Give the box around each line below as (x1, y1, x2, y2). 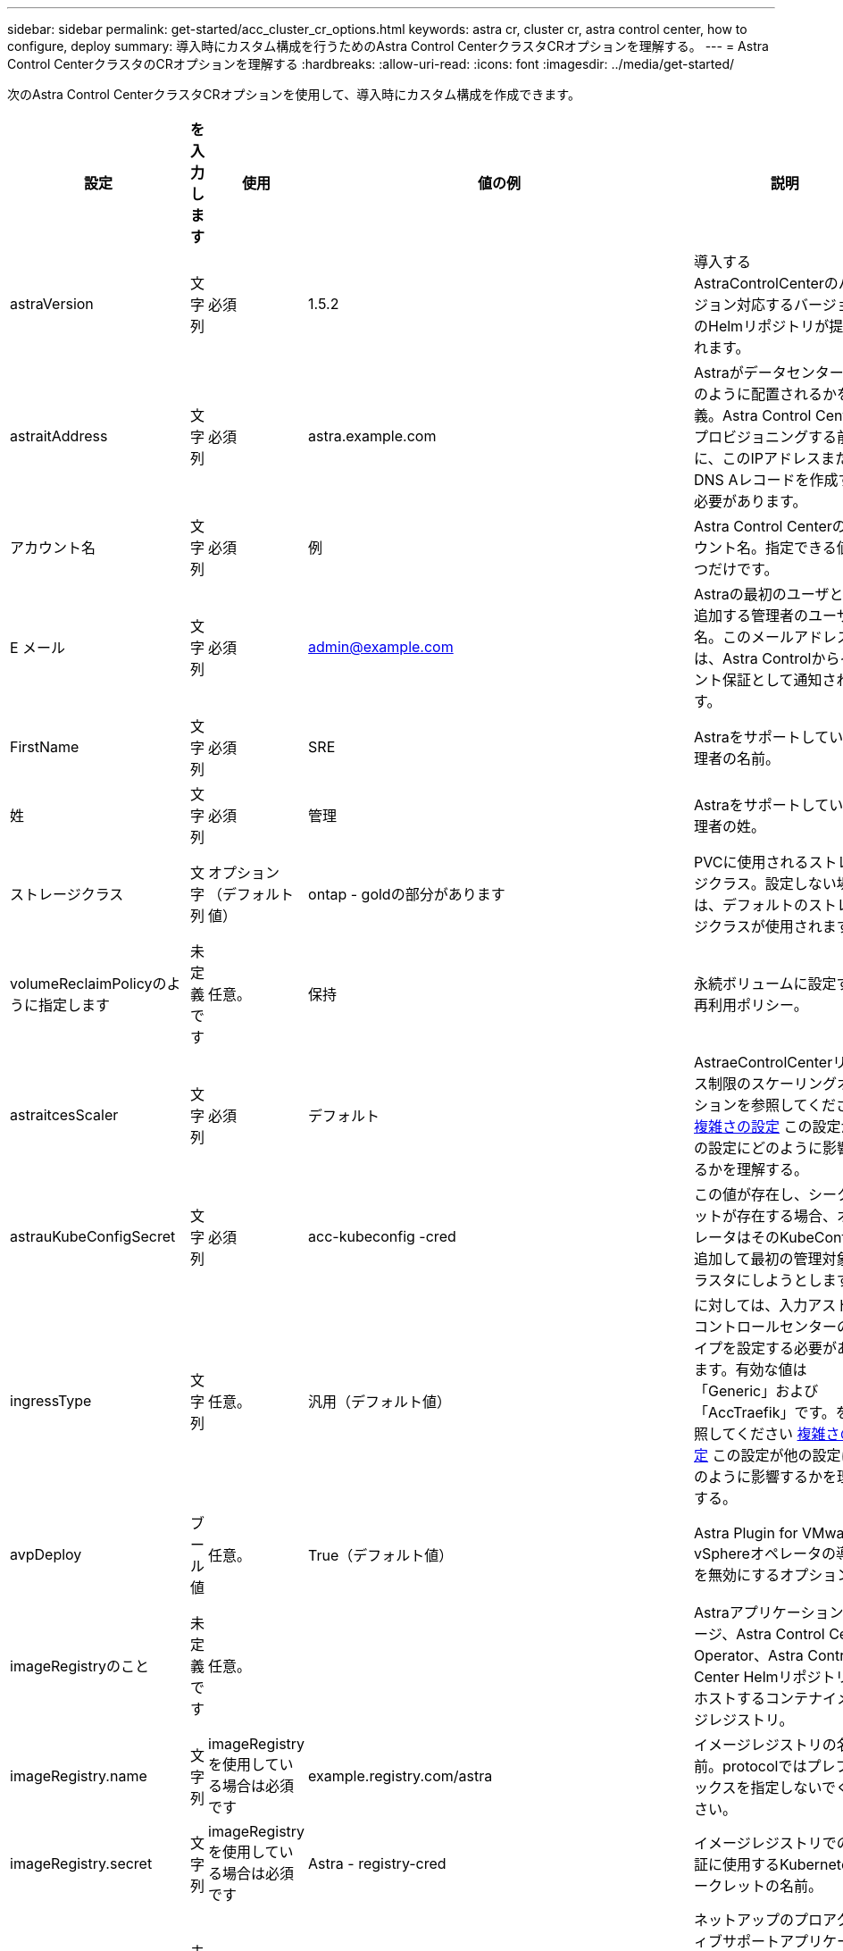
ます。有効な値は (694, 1361, 807, 1378)
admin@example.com (308, 638, 454, 656)
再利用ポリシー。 (694, 996, 808, 1014)
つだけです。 (694, 560, 779, 578)
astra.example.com (308, 427, 437, 445)
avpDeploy (10, 1545, 82, 1563)
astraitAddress (10, 427, 108, 445)
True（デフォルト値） (308, 1546, 454, 1564)
